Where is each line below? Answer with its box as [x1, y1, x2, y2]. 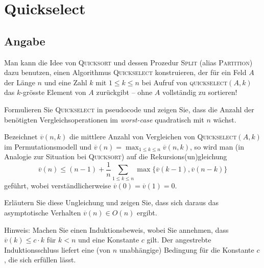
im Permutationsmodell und [4, 141, 92, 152]
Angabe [4, 33, 45, 48]
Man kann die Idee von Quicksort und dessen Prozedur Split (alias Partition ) [4, 57, 253, 67]
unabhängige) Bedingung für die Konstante [119, 244, 254, 255]
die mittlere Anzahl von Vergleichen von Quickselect [69, 131, 237, 142]
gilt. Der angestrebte [147, 234, 211, 245]
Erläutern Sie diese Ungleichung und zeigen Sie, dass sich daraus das [4, 197, 219, 208]
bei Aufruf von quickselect [141, 77, 228, 87]
